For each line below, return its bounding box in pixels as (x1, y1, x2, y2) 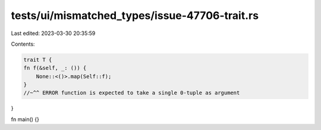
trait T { (23, 56, 52, 63)
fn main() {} (11, 116, 40, 123)
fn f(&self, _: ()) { (23, 65, 87, 71)
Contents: (11, 40, 35, 47)
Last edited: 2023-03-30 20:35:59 (11, 30, 96, 37)
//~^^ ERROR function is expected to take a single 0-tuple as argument (23, 90, 240, 96)
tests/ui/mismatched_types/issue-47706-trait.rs (11, 9, 259, 22)
